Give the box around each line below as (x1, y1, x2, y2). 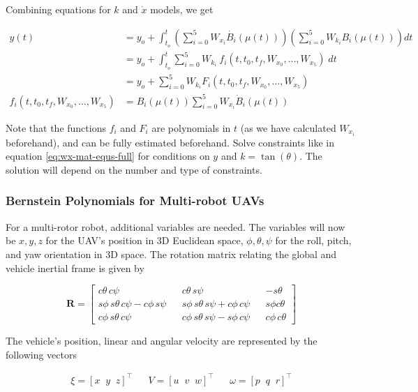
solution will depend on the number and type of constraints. (6, 162, 262, 176)
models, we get (150, 2, 214, 16)
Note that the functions (6, 120, 106, 135)
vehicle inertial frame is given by (6, 260, 144, 275)
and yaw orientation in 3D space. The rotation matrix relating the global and (6, 246, 337, 261)
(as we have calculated (240, 120, 336, 135)
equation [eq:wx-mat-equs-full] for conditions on (6, 149, 210, 163)
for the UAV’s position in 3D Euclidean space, (45, 233, 244, 248)
